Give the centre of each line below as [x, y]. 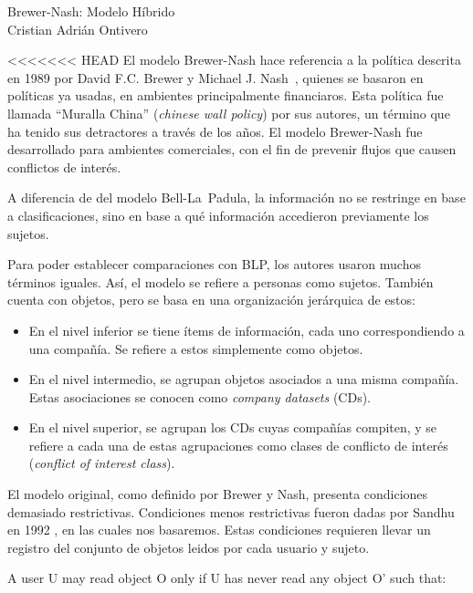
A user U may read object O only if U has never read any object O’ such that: [227, 578]
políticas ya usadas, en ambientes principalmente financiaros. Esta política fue [226, 95]
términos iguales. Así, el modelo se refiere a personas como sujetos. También [221, 281]
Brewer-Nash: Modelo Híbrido [91, 11]
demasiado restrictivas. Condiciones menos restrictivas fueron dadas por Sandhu [231, 511]
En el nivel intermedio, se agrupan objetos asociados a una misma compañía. [244, 379]
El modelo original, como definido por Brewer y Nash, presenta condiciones [218, 494]
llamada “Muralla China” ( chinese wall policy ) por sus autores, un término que [229, 113]
